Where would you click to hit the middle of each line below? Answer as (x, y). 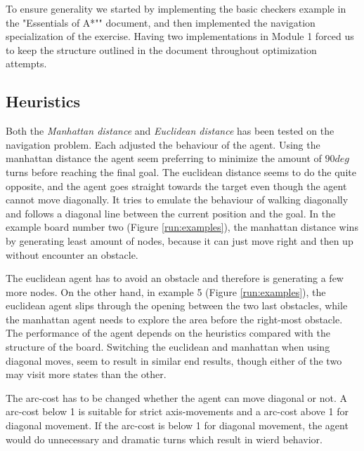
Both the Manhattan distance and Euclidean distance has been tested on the (170, 131)
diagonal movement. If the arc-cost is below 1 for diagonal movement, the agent (177, 425)
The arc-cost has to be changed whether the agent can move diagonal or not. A (176, 397)
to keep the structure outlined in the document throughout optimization (161, 49)
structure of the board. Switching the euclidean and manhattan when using (168, 347)
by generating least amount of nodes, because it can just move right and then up (180, 240)
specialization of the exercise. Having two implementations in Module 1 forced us (180, 36)
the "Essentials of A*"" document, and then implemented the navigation (161, 22)
